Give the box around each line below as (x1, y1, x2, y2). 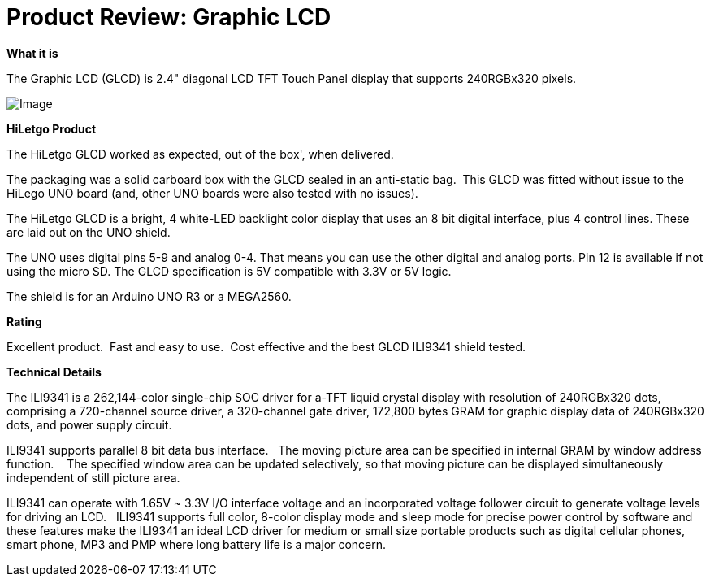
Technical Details (6, 364, 102, 379)
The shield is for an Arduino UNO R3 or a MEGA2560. (6, 289, 292, 303)
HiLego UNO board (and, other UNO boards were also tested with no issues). (6, 185, 418, 200)
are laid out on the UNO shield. (6, 224, 171, 239)
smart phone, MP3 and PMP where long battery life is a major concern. (6, 537, 387, 551)
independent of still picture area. (6, 470, 180, 485)
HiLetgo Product (6, 121, 97, 136)
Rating (6, 314, 42, 328)
